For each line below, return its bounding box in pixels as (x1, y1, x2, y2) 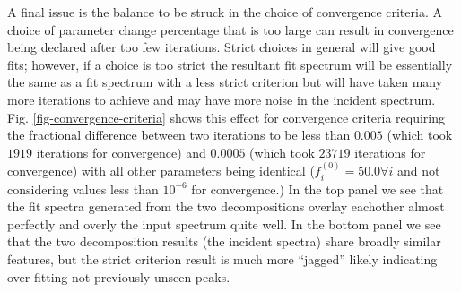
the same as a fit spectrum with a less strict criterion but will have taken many (7, 73, 443, 91)
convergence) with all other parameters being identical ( (7, 161, 315, 180)
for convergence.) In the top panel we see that (191, 179, 444, 198)
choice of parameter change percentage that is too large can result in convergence (7, 20, 454, 39)
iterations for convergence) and (36, 142, 206, 161)
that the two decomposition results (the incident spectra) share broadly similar (7, 232, 441, 251)
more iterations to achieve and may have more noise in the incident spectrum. (7, 90, 436, 108)
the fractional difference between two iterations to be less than (7, 125, 351, 144)
